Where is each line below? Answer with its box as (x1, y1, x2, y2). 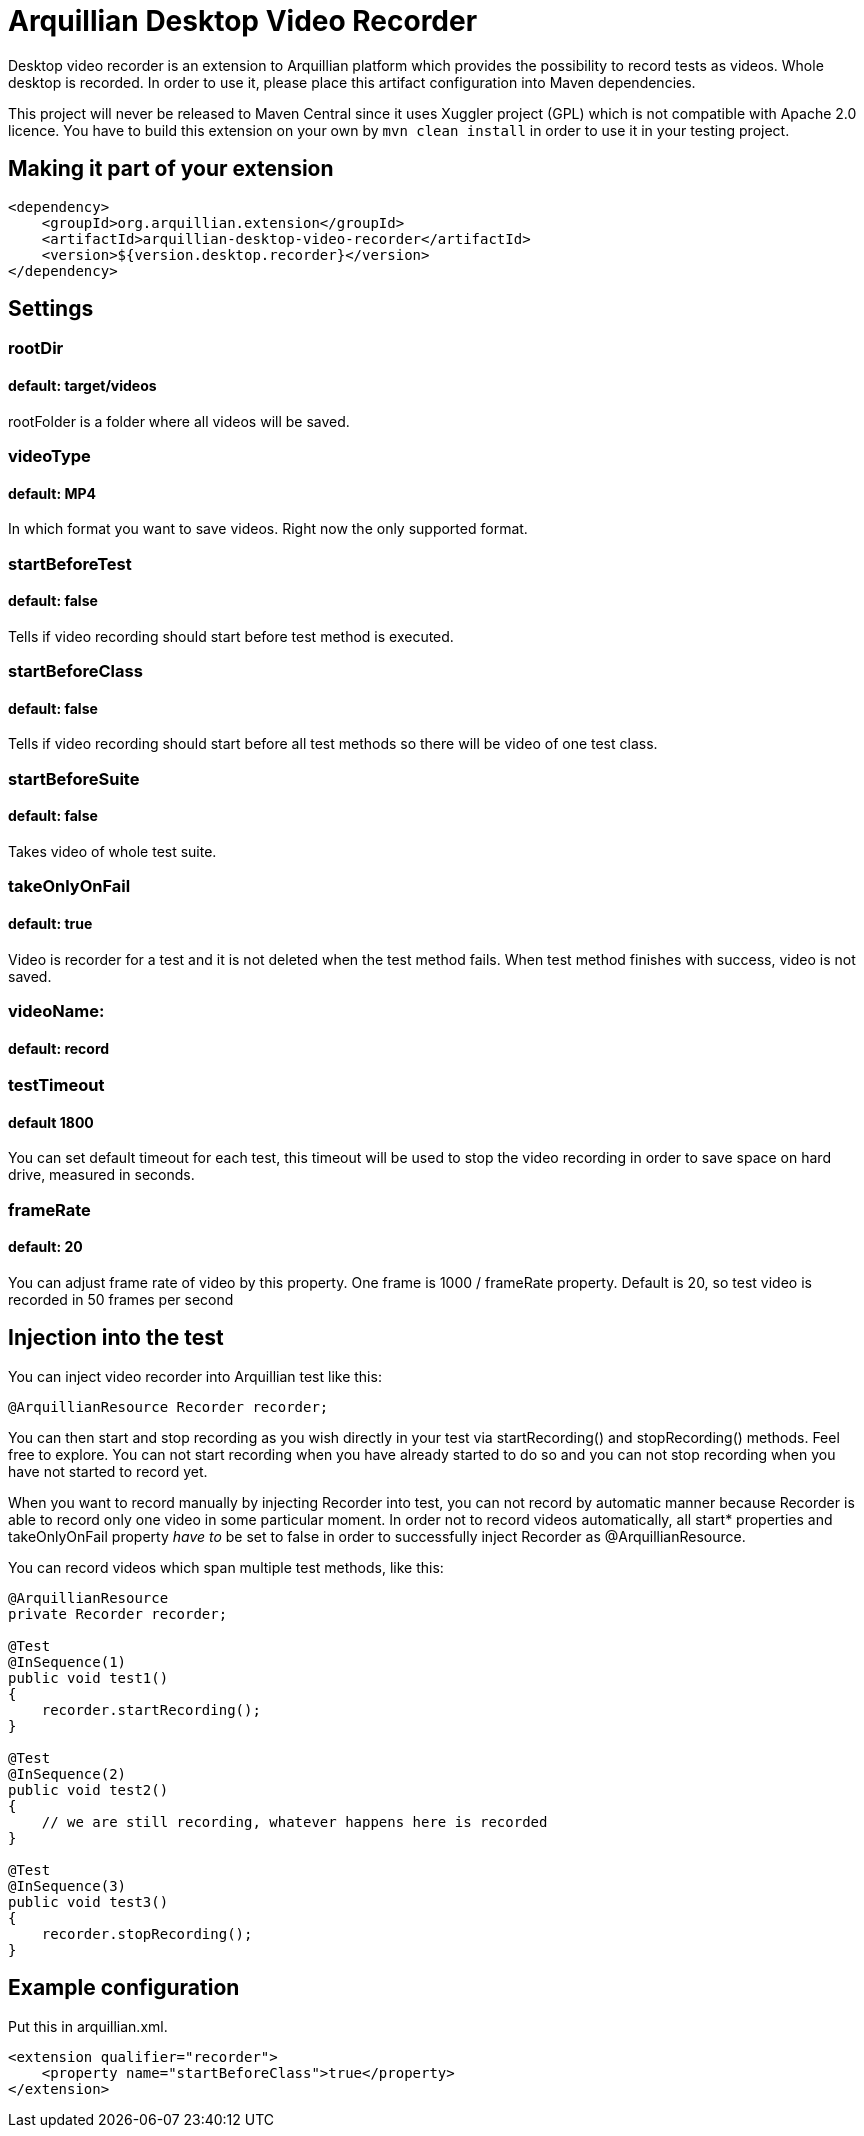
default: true (8, 915, 93, 933)
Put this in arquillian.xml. (8, 2017, 168, 2035)
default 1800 (8, 1113, 94, 1131)
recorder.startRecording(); (41, 1701, 261, 1718)
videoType (8, 446, 91, 467)
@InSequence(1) (8, 1653, 127, 1670)
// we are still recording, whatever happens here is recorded (41, 1813, 548, 1830)
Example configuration (8, 1975, 240, 2001)
